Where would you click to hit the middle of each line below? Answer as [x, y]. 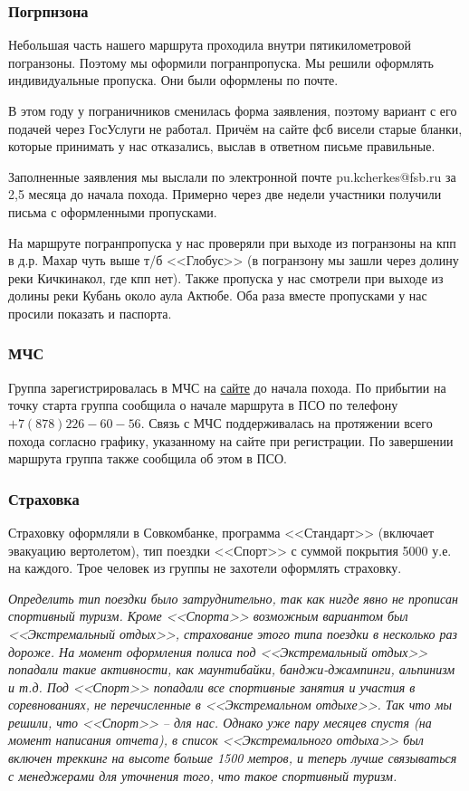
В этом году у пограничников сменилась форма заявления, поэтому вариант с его [233, 110]
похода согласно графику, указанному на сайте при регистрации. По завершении [231, 440]
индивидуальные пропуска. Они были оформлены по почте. [173, 80]
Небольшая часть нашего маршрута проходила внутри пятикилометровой [210, 45]
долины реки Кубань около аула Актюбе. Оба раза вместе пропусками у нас [218, 295]
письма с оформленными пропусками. [113, 211]
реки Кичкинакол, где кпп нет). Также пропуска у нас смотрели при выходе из [226, 277]
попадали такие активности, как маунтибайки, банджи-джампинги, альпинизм [232, 669]
